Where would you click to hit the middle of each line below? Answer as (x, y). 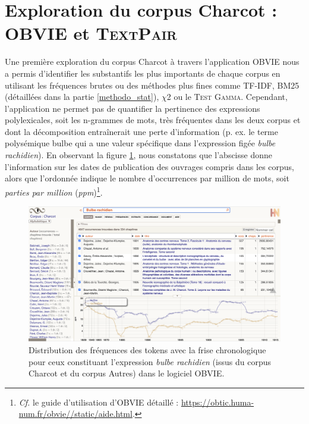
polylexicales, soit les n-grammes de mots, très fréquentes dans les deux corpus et (153, 120)
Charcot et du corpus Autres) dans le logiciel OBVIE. (127, 373)
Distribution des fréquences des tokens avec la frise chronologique (147, 350)
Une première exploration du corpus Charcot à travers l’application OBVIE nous (152, 62)
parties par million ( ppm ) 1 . (54, 191)
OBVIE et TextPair (91, 33)
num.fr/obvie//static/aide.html (75, 414)
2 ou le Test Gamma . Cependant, (227, 97)
